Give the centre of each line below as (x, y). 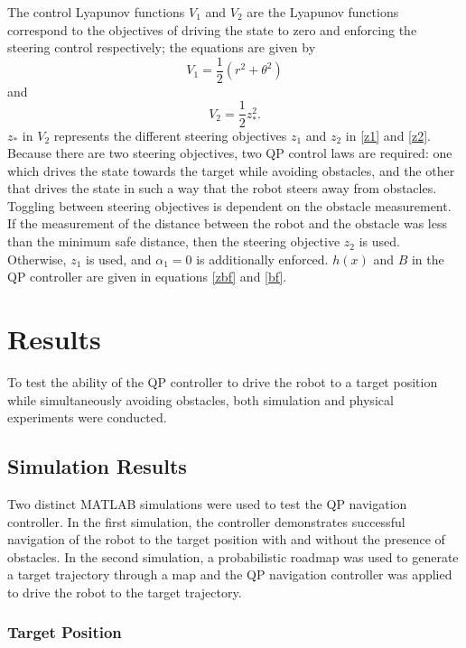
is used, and (118, 259)
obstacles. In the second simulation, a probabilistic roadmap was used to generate (233, 556)
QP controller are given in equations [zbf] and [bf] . (147, 277)
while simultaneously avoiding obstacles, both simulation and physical (200, 399)
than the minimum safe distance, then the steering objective (174, 241)
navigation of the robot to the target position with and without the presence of (226, 539)
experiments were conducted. (87, 417)
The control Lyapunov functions (96, 12)
